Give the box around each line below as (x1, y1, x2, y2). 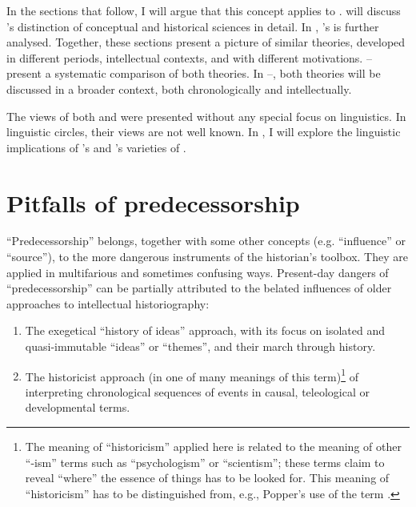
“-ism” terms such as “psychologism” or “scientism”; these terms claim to (25, 453, 385, 470)
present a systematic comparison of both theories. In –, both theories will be (6, 65, 381, 82)
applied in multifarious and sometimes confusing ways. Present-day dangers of (6, 264, 389, 280)
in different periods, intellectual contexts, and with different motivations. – (6, 49, 372, 66)
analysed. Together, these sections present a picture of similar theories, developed (6, 34, 406, 50)
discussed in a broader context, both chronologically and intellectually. (6, 80, 352, 97)
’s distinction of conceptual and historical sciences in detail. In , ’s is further (6, 18, 379, 34)
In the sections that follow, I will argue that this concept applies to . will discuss (6, 2, 401, 18)
